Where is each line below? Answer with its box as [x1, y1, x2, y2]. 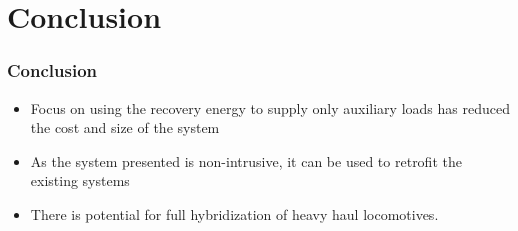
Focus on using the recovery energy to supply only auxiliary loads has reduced [30, 97, 510, 118]
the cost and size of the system [30, 117, 220, 138]
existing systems [30, 170, 130, 191]
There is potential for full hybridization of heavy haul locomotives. [30, 203, 439, 224]
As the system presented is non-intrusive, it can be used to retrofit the [30, 150, 462, 171]
